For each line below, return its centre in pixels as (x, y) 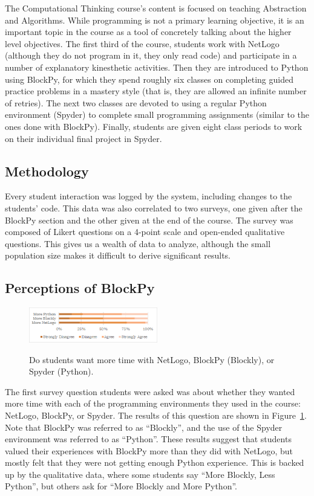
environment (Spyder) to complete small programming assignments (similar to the (157, 114)
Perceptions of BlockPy (80, 288)
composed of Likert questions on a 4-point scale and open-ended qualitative (145, 232)
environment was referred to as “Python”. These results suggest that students (148, 439)
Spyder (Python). (61, 371)
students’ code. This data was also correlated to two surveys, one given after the (154, 208)
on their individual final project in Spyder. (83, 138)
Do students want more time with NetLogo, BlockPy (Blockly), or (152, 359)
